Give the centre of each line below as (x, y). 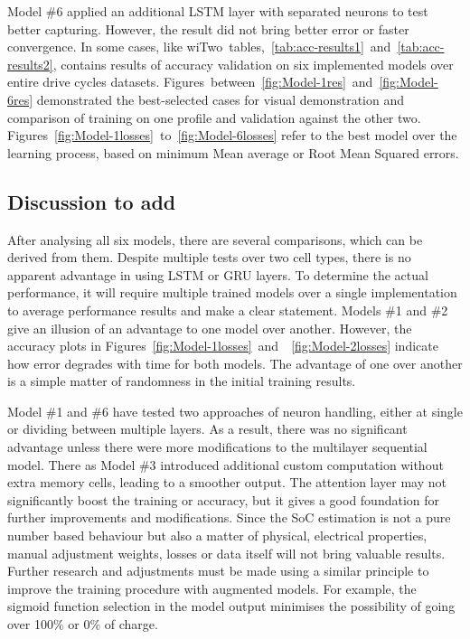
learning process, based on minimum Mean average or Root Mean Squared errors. (233, 152)
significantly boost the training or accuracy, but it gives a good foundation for (224, 499)
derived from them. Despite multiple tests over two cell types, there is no (209, 257)
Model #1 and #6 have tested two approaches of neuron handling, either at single (235, 411)
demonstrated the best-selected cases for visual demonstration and (221, 99)
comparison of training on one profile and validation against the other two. (214, 117)
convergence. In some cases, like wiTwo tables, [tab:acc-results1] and (199, 47)
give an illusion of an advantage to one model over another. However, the (210, 328)
